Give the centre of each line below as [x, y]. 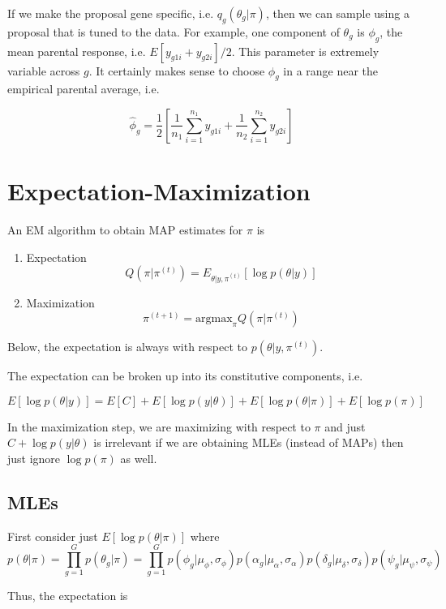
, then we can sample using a [337, 13]
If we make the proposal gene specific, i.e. [111, 13]
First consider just [53, 536]
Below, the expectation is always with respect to [127, 347]
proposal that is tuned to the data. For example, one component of [174, 31]
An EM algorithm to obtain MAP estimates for [125, 230]
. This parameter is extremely [305, 51]
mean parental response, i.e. [77, 51]
